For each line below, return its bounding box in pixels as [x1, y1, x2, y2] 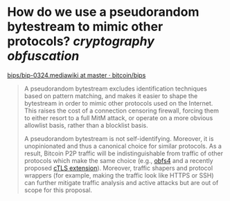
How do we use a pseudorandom [7, 4, 200, 20]
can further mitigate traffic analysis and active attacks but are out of [24, 178, 219, 186]
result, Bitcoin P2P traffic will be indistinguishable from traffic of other [24, 149, 224, 157]
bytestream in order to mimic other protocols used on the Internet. [24, 99, 213, 107]
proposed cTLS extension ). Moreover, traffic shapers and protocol [24, 164, 213, 172]
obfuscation [7, 48, 80, 64]
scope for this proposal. [24, 186, 92, 194]
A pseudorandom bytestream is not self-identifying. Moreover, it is [24, 134, 214, 142]
